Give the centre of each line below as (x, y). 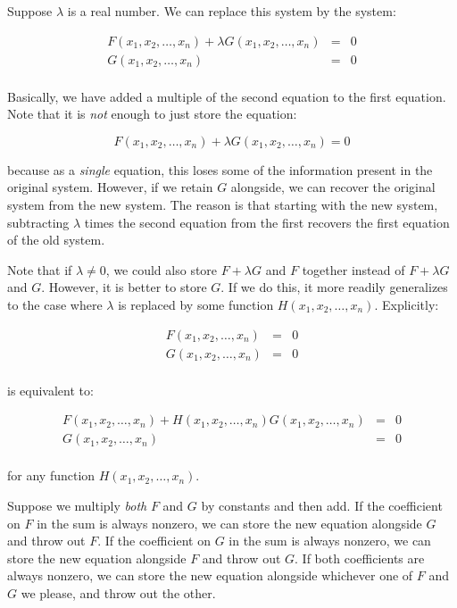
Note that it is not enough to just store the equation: (152, 114)
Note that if (40, 269)
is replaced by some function (196, 305)
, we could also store (162, 269)
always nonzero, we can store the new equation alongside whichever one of (210, 575)
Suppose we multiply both (77, 505)
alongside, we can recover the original (333, 187)
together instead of (353, 269)
